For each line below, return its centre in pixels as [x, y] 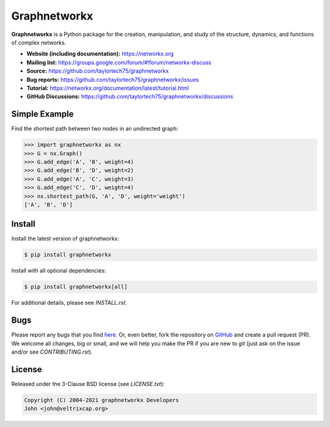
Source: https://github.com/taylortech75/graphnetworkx [98, 71]
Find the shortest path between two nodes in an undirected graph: [95, 129]
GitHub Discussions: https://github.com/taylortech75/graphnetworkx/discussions [130, 97]
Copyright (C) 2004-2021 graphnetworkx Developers [102, 400]
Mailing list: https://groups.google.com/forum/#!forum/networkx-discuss [119, 62]
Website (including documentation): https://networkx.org [100, 54]
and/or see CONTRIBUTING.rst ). [52, 352]
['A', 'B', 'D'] [49, 204]
